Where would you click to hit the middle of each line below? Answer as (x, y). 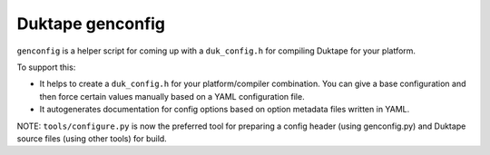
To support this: (46, 67)
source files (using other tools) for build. (92, 138)
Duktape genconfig (91, 24)
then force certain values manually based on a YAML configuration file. (172, 96)
